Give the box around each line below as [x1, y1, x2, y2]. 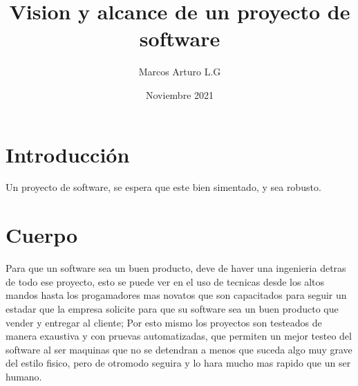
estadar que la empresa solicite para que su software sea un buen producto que [6, 301, 339, 315]
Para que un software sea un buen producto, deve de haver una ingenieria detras [6, 261, 346, 275]
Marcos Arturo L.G [138, 64, 221, 79]
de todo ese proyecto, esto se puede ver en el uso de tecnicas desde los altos [6, 274, 325, 288]
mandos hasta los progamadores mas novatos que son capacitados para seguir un [6, 288, 347, 302]
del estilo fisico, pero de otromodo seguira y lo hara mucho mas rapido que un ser [6, 356, 351, 370]
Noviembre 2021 [145, 87, 214, 102]
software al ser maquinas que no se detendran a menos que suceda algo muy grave [6, 342, 352, 356]
